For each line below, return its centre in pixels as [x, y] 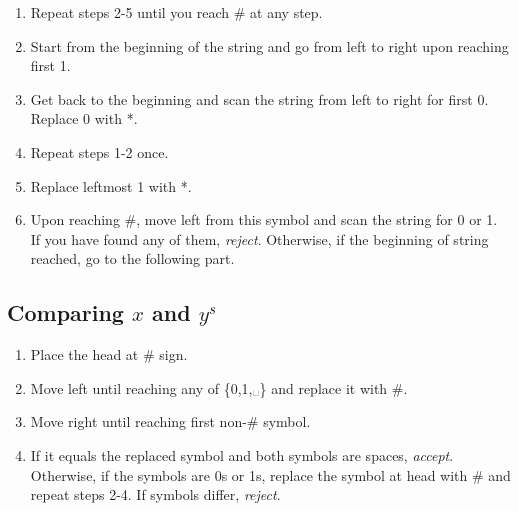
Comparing [65, 312]
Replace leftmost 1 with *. [111, 185]
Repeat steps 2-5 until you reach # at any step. [176, 12]
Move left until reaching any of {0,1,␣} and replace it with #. [219, 387]
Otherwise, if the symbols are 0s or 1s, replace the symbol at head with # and [270, 474]
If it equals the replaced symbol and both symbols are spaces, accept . [242, 454]
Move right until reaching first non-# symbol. [170, 421]
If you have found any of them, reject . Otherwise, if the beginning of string [259, 238]
